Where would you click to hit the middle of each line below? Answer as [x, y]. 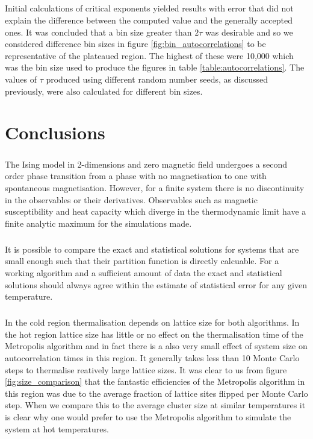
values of [21, 79]
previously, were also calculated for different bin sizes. [104, 91]
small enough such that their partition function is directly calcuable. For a [142, 261]
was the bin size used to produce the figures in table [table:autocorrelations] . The [155, 67]
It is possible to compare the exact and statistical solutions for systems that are [152, 249]
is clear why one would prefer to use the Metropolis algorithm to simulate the [148, 416]
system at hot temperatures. [57, 428]
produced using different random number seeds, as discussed [157, 79]
